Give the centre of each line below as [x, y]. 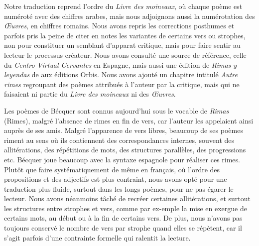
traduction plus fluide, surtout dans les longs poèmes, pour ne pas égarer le [119, 188]
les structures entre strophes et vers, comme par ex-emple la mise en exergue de [126, 208]
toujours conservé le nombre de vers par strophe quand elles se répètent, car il [123, 228]
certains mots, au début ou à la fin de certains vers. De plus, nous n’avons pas [123, 218]
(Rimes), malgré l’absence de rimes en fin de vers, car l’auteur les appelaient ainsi [129, 120]
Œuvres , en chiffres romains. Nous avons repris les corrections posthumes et [119, 26]
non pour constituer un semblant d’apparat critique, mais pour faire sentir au [122, 45]
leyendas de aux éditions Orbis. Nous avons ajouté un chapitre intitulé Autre [121, 74]
